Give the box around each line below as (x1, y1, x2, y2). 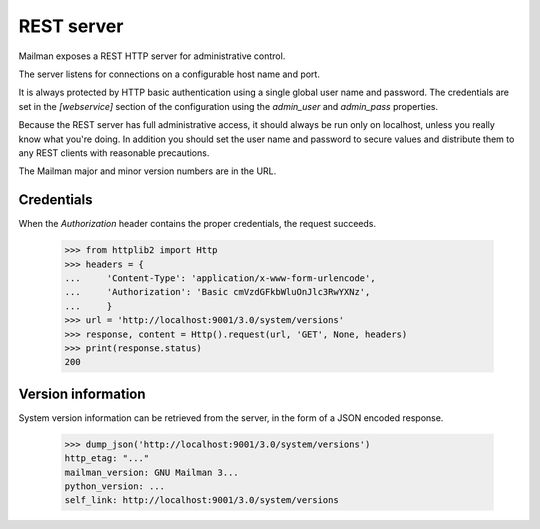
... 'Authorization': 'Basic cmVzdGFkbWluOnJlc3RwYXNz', (64, 286, 371, 298)
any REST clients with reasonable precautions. (18, 146, 210, 159)
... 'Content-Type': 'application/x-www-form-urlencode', (64, 272, 376, 284)
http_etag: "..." (64, 453, 150, 464)
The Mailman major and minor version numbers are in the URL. (18, 165, 277, 177)
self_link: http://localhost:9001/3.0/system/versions (64, 495, 339, 506)
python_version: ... (64, 480, 165, 492)
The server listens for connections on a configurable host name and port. (18, 68, 320, 80)
